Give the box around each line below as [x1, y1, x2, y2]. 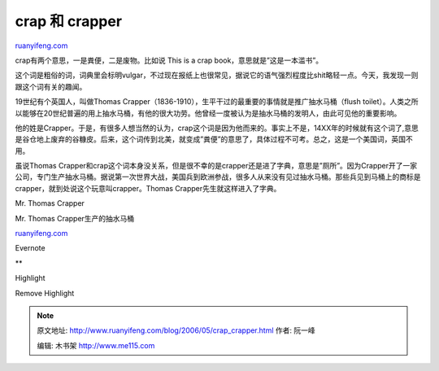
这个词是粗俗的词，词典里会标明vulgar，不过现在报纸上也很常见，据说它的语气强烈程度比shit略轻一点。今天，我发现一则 [15, 70, 419, 81]
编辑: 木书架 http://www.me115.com [37, 340, 155, 350]
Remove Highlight [15, 288, 75, 298]
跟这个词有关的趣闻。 [15, 81, 87, 91]
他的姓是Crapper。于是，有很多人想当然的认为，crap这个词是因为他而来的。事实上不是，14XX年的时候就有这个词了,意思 [15, 123, 419, 133]
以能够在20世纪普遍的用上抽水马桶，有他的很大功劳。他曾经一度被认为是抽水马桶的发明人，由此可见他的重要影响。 [15, 108, 402, 118]
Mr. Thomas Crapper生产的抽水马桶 [15, 213, 135, 223]
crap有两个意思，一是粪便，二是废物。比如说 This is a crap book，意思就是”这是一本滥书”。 [15, 55, 324, 65]
